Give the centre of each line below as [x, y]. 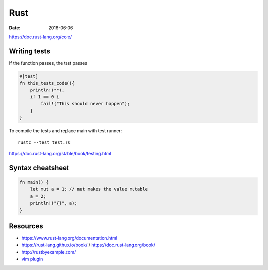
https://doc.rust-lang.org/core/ [41, 37]
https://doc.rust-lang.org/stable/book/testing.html [60, 153]
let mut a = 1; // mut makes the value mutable [89, 189]
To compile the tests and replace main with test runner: [66, 131]
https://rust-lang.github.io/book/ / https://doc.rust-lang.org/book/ [89, 245]
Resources [26, 226]
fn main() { [34, 182]
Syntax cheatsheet [39, 167]
